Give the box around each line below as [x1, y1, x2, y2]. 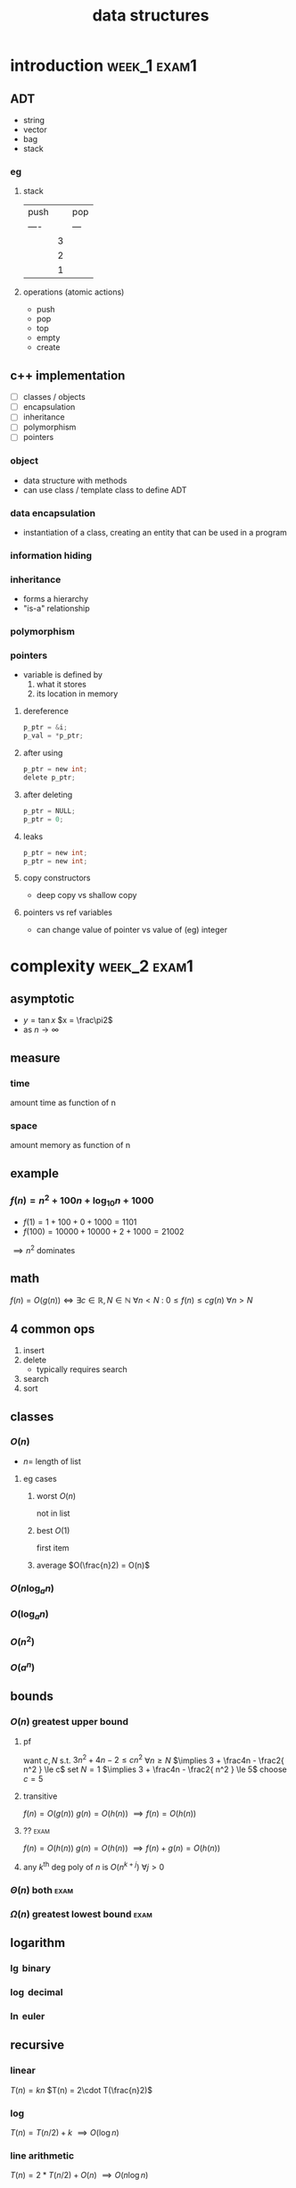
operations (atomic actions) [22, 287, 125, 297]
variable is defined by [22, 670, 103, 680]
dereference [22, 706, 70, 717]
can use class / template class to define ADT [22, 484, 187, 495]
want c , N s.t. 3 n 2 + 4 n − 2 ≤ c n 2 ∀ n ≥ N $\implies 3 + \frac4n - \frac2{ [22, 1753, 284, 1766]
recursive [10, 2037, 65, 2053]
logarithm [10, 1935, 66, 1951]
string [22, 115, 45, 125]
